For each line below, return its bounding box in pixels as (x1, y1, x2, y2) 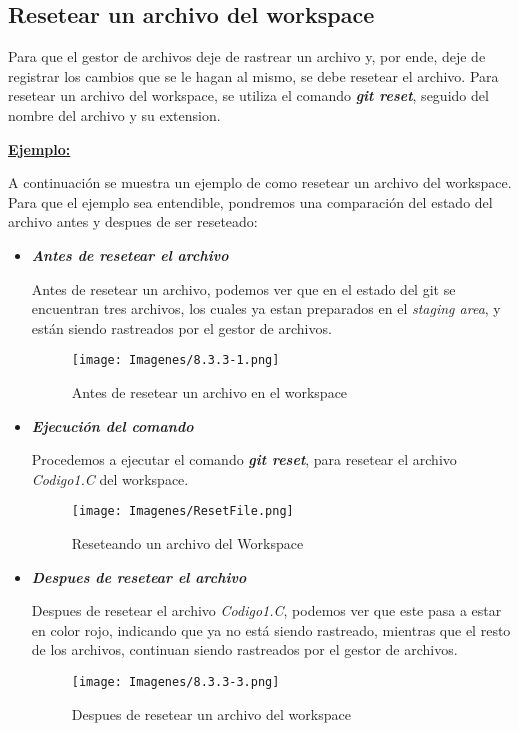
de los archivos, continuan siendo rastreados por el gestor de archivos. (31, 639, 458, 660)
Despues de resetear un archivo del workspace (71, 703, 351, 724)
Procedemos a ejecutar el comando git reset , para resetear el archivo (31, 449, 457, 470)
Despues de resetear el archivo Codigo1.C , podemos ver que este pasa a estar (31, 600, 502, 621)
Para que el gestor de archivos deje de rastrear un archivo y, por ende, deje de (8, 46, 486, 67)
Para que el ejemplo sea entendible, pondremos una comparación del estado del (8, 191, 493, 212)
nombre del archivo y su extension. (8, 104, 221, 125)
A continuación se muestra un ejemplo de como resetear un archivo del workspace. (8, 172, 512, 193)
